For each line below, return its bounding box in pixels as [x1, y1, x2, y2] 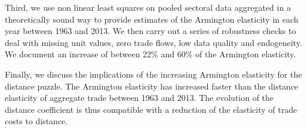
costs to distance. [5, 115, 68, 127]
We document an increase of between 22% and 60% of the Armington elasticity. [5, 48, 296, 60]
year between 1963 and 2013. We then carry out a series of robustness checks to [5, 24, 296, 37]
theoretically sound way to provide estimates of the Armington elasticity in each [5, 13, 299, 25]
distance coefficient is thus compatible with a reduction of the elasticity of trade [5, 103, 297, 115]
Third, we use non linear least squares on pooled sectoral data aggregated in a [5, 1, 291, 13]
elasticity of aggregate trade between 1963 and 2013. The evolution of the [5, 91, 274, 104]
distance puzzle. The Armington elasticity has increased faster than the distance [5, 79, 299, 92]
